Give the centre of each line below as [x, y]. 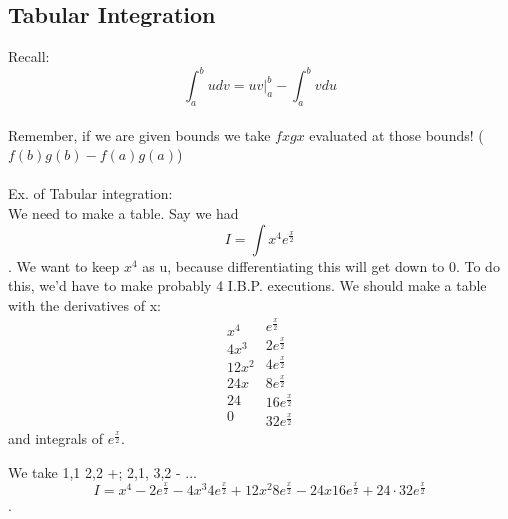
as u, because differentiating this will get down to [293, 265]
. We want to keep [64, 265]
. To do [477, 265]
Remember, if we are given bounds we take [139, 134]
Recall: [29, 56]
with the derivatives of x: [84, 304]
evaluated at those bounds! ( [396, 134]
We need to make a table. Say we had [123, 213]
